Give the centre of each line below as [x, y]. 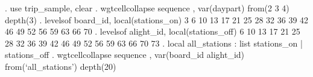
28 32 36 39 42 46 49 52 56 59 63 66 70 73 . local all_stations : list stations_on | [154, 43]
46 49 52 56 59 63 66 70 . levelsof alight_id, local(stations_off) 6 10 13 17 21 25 [153, 31]
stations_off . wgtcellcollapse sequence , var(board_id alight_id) [125, 55]
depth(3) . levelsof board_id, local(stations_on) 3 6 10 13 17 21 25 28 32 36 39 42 [157, 19]
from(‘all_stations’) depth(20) [61, 66]
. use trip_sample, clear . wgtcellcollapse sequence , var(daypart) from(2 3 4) [147, 8]
